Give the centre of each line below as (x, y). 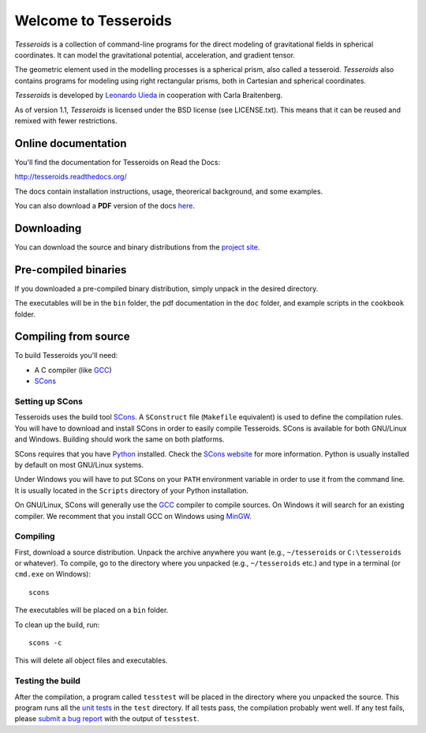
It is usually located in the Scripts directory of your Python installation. (131, 491)
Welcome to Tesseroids (93, 21)
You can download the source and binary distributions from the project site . (137, 247)
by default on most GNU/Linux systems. (79, 464)
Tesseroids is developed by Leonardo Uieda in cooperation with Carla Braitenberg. (149, 96)
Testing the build (47, 681)
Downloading (48, 228)
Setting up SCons (49, 401)
